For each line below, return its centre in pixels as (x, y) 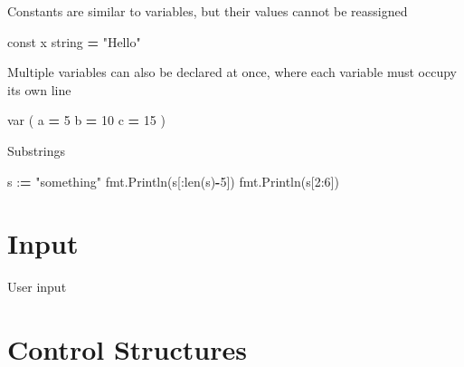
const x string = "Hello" (74, 41)
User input (37, 287)
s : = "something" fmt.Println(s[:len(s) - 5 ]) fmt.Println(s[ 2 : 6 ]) (173, 181)
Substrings (36, 150)
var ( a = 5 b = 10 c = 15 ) (86, 120)
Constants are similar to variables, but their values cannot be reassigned (208, 11)
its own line (39, 89)
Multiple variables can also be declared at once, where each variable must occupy (232, 72)
